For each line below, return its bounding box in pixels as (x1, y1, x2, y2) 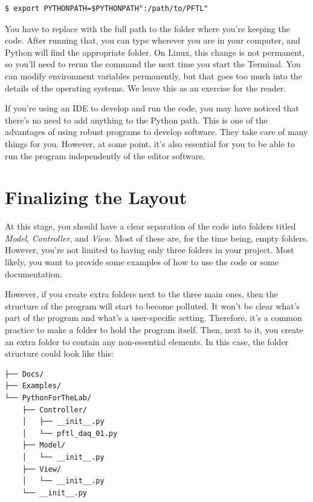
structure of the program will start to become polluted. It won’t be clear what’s (5, 299, 300, 312)
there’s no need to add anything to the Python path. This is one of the (5, 113, 268, 126)
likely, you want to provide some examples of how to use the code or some (5, 256, 279, 268)
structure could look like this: (5, 347, 114, 360)
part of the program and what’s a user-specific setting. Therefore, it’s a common (5, 311, 302, 324)
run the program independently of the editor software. (5, 149, 205, 162)
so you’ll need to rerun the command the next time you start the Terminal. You (5, 58, 301, 70)
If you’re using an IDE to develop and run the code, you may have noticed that (5, 102, 299, 114)
